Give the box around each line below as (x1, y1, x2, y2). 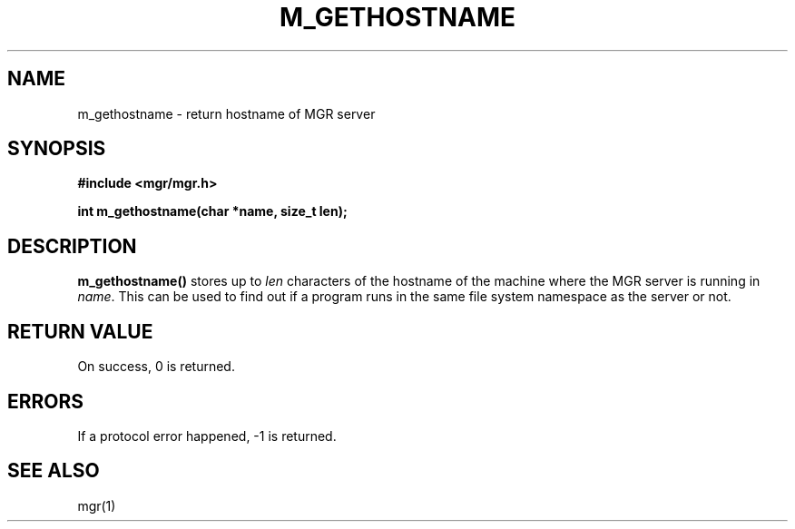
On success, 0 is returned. (77, 358, 235, 375)
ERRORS (7, 389, 84, 413)
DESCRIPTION (7, 234, 137, 258)
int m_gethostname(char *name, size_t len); (77, 203, 348, 220)
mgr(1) (77, 497, 116, 514)
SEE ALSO (7, 459, 100, 483)
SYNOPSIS (7, 137, 106, 161)
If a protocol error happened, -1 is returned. (77, 427, 337, 444)
